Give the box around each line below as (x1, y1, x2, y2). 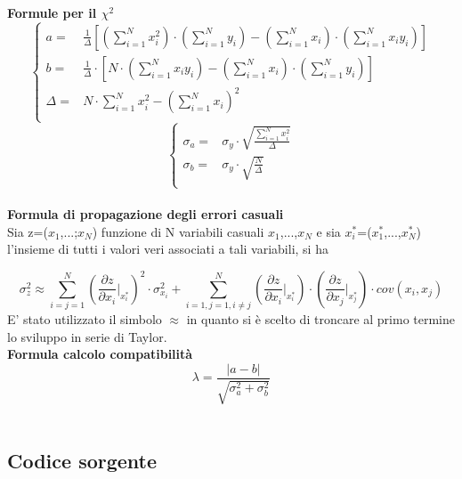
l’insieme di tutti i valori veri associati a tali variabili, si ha (7, 239, 328, 258)
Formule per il (7, 4, 97, 21)
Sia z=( (7, 222, 48, 240)
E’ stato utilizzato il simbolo (7, 310, 162, 329)
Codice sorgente (7, 447, 158, 475)
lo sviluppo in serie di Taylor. (7, 327, 167, 345)
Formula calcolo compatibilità (7, 345, 193, 363)
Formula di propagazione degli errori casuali (7, 205, 284, 223)
